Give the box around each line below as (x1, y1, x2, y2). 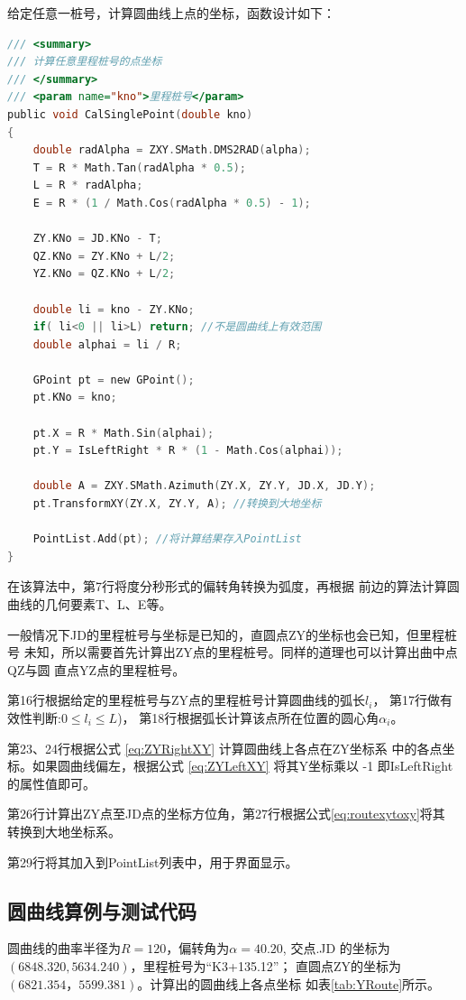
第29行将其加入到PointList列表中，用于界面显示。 (7, 852, 298, 871)
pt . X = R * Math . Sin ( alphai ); (32, 426, 215, 440)
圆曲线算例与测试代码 (7, 896, 196, 924)
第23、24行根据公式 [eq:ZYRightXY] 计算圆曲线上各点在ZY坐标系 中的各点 (7, 738, 443, 757)
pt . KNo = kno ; (32, 391, 117, 404)
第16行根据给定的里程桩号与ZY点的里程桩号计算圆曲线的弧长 (7, 690, 366, 709)
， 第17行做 (372, 690, 441, 709)
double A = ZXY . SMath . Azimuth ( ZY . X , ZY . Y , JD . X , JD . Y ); (32, 479, 376, 493)
